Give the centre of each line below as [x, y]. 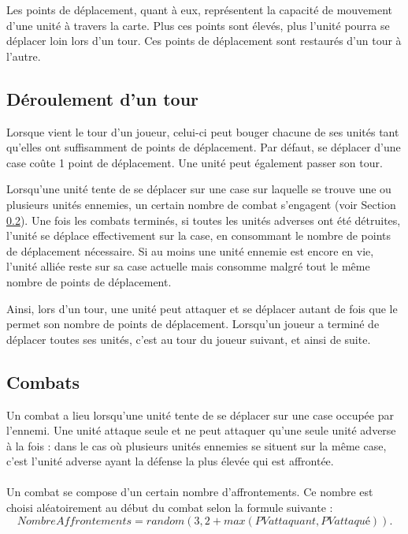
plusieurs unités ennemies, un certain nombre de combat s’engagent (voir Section [201, 204]
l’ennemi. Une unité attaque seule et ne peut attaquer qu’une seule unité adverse [201, 430]
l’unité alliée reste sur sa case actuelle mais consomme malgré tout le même [188, 266]
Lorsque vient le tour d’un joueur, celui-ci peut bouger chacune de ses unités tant [203, 131]
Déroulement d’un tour [102, 98]
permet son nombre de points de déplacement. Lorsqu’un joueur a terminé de [193, 324]
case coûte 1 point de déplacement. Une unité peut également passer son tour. [195, 162]
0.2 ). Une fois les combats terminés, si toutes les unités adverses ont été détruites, [204, 220]
